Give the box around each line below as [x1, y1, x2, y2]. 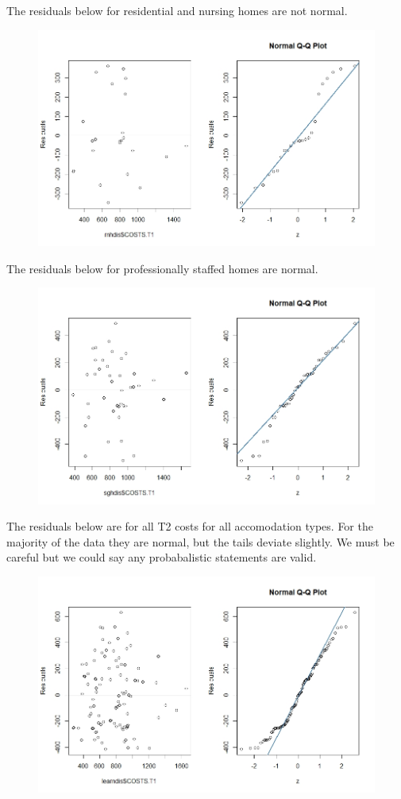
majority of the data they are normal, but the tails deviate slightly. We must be [6, 533, 395, 550]
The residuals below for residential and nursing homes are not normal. [6, 2, 348, 18]
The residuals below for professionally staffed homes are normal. [6, 260, 318, 276]
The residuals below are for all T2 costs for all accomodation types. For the [6, 518, 373, 535]
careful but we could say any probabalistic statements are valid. [6, 549, 317, 565]
